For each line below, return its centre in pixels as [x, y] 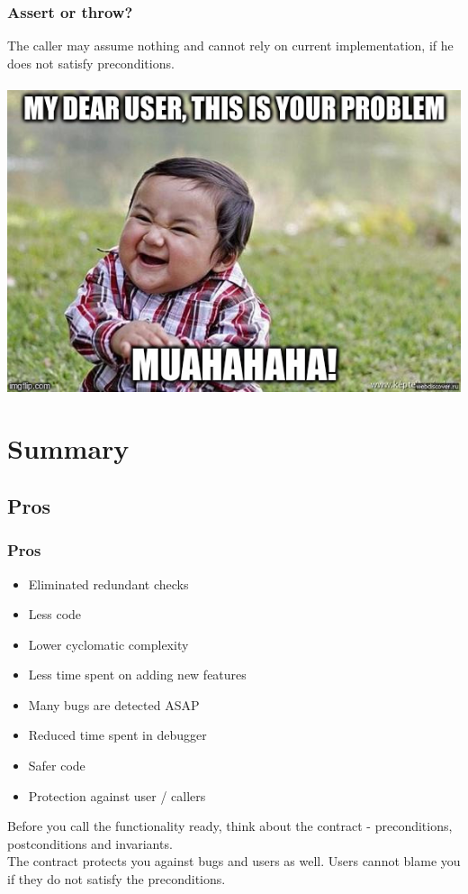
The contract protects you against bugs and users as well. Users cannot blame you [234, 861]
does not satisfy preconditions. [91, 63]
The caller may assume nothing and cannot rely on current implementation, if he [230, 46]
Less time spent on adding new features [137, 675]
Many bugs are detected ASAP [114, 704]
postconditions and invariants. [90, 843]
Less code [55, 614]
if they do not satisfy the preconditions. [117, 879]
